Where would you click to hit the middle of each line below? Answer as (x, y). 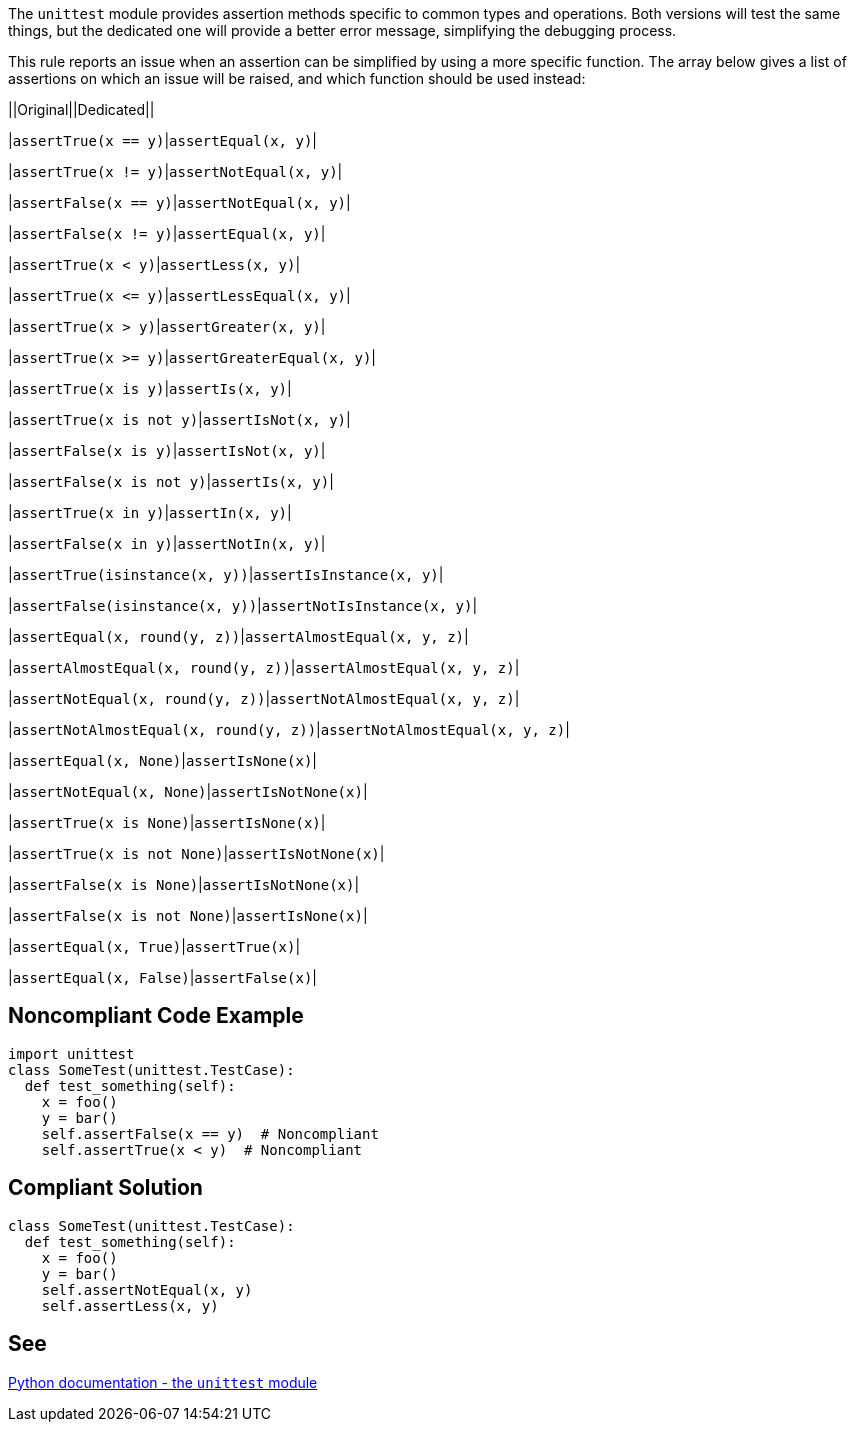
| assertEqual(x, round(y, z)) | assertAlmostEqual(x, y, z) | (238, 636)
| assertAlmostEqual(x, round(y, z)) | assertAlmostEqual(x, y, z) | (264, 667)
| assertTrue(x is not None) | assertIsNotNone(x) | (196, 853)
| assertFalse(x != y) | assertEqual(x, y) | (167, 233)
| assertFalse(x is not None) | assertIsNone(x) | (188, 915)
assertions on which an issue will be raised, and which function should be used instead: (297, 78)
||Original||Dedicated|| (81, 109)
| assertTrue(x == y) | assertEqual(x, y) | (162, 140)
